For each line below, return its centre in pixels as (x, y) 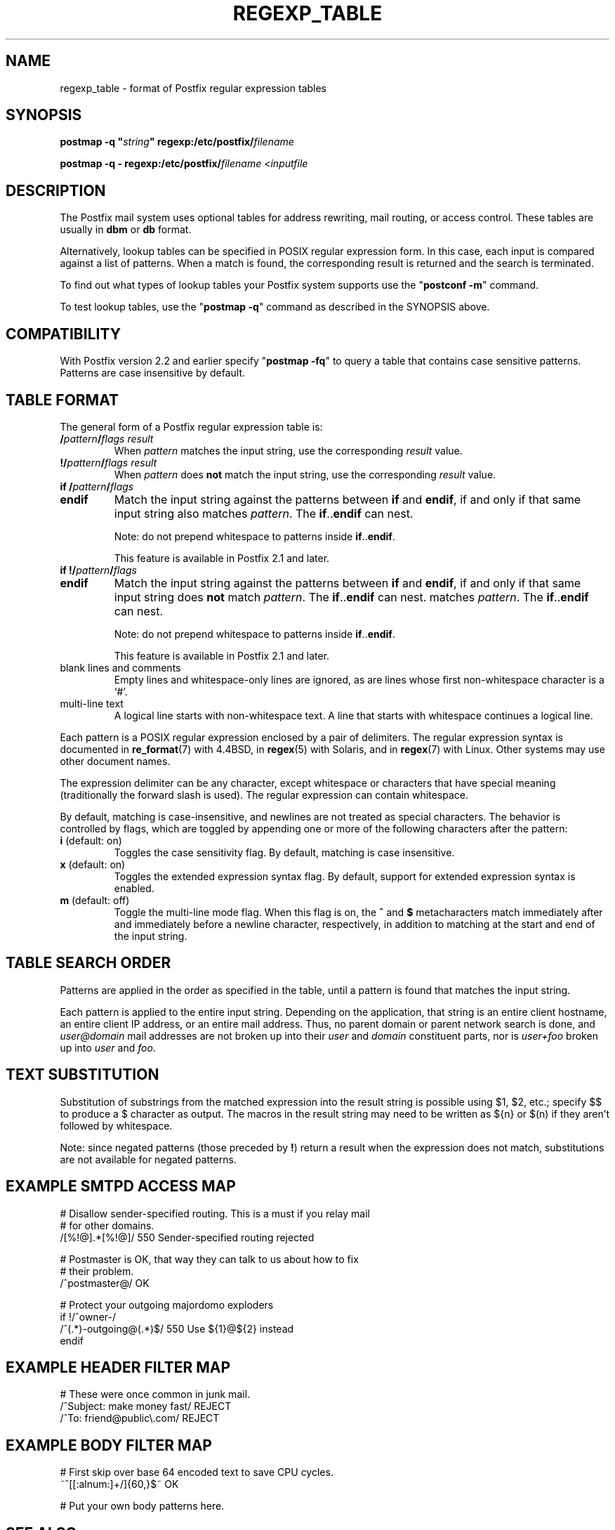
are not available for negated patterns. (148, 1159)
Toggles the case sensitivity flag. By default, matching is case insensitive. (284, 852)
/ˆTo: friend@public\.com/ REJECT (140, 1418)
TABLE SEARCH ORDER (88, 963)
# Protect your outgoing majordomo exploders (167, 1305)
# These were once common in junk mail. (155, 1394)
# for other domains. (107, 1225)
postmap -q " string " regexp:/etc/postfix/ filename (177, 142)
